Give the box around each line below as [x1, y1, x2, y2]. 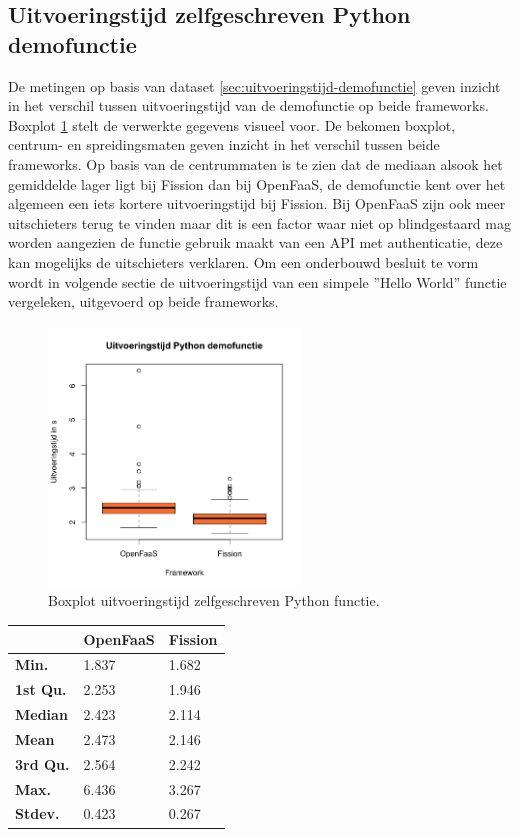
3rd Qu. [15, 753, 70, 774]
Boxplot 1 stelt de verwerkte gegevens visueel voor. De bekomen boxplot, [8, 114, 456, 135]
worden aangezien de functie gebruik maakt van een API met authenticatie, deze [8, 232, 503, 253]
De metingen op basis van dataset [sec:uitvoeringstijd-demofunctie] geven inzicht [8, 75, 501, 96]
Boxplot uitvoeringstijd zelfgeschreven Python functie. [48, 590, 380, 611]
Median [15, 704, 68, 725]
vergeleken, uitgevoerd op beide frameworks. [8, 291, 279, 312]
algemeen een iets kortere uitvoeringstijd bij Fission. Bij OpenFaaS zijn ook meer [8, 193, 506, 214]
